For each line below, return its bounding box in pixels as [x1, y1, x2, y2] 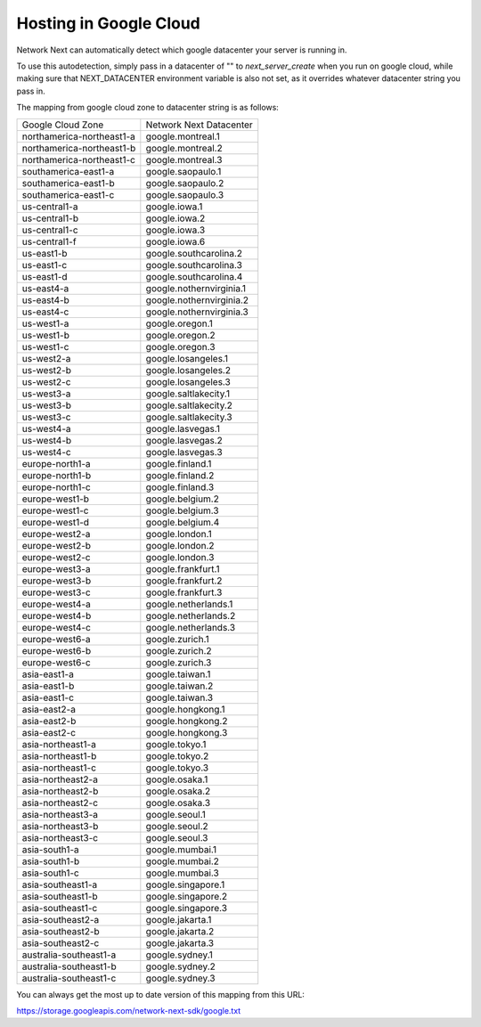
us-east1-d [21, 270, 68, 282]
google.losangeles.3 [145, 375, 231, 387]
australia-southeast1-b [21, 960, 117, 973]
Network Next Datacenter [145, 118, 253, 131]
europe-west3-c [21, 586, 91, 599]
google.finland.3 [145, 481, 215, 493]
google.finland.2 [145, 469, 215, 481]
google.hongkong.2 [145, 714, 228, 727]
